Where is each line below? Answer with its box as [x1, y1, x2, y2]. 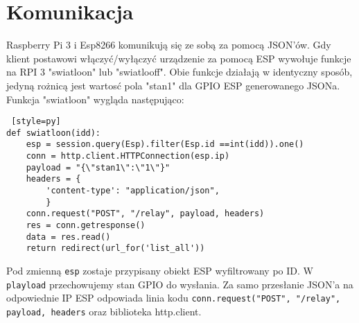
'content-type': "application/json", [46, 186, 220, 196]
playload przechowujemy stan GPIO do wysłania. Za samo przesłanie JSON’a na [6, 277, 353, 291]
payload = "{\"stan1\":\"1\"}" [26, 162, 170, 173]
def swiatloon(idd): [6, 128, 101, 138]
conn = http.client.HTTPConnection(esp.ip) [26, 151, 230, 161]
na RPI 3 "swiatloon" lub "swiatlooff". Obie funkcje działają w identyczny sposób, [6, 64, 353, 79]
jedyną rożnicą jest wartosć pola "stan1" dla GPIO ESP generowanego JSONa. [6, 78, 340, 92]
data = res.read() [26, 232, 111, 242]
